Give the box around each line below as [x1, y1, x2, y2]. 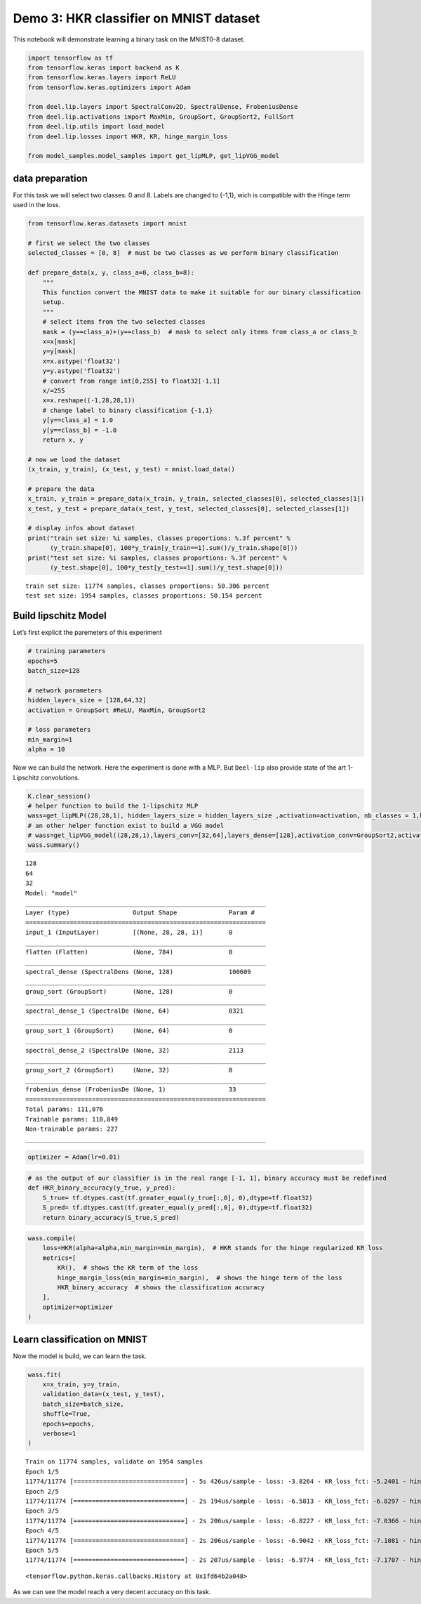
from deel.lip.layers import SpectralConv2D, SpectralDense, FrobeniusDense [27, 103, 298, 111]
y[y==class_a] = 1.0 [42, 416, 114, 424]
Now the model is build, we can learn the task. [13, 1352, 147, 1360]
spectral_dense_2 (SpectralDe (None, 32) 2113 [25, 1046, 244, 1054]
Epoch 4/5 [25, 1527, 59, 1534]
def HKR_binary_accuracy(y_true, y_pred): [27, 1184, 176, 1192]
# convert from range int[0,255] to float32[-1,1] [42, 376, 220, 385]
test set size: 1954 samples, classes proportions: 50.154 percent [25, 592, 262, 600]
